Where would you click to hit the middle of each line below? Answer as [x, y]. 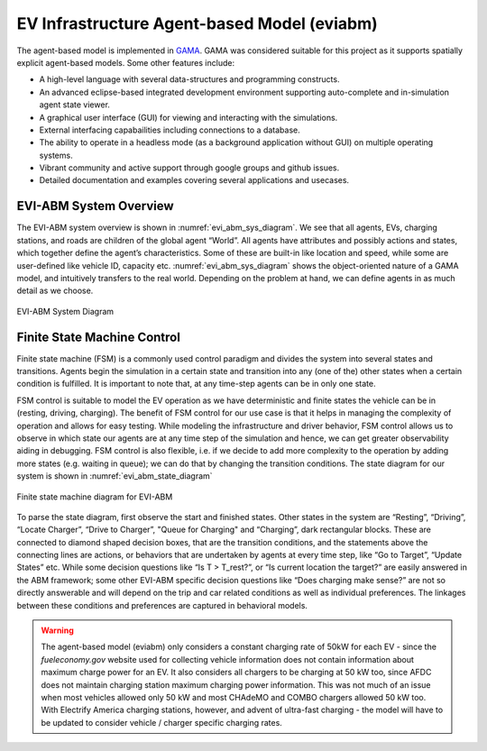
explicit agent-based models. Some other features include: [125, 62]
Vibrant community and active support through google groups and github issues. [189, 168]
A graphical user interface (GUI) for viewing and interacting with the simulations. [188, 117]
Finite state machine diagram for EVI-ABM [95, 497]
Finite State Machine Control [98, 337]
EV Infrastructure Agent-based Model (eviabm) [197, 23]
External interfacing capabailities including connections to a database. [170, 130]
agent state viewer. [74, 105]
